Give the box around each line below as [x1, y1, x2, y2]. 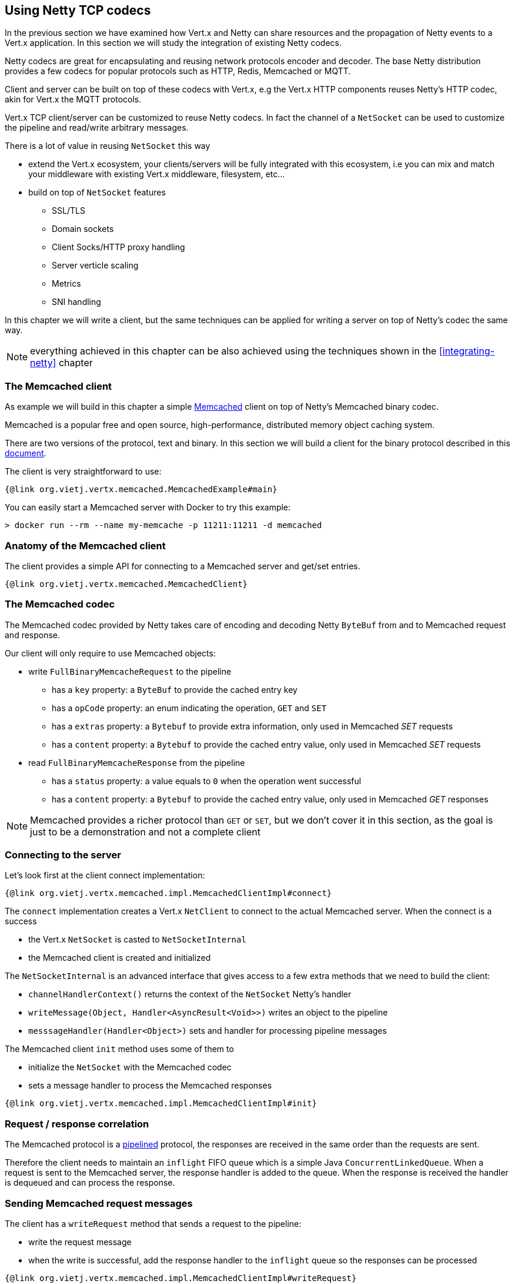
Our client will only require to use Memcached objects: [5, 648, 216, 658]
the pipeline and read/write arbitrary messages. [5, 122, 189, 133]
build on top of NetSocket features [28, 187, 166, 198]
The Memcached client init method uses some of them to [5, 1044, 234, 1054]
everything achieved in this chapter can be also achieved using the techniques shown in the [30, 345, 437, 357]
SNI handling [52, 297, 101, 307]
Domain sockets [52, 224, 114, 234]
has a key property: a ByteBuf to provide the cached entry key [52, 684, 297, 695]
